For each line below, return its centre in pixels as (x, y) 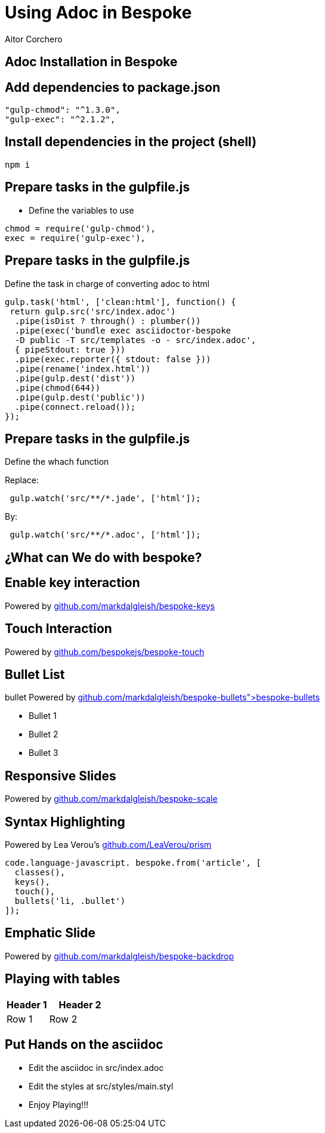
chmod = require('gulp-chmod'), (80, 228)
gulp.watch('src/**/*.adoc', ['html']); (105, 535)
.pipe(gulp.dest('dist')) (75, 378)
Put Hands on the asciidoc (84, 1045)
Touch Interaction (58, 629)
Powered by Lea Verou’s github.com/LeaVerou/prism (108, 845)
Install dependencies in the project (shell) (131, 142)
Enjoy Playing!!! (59, 1104)
